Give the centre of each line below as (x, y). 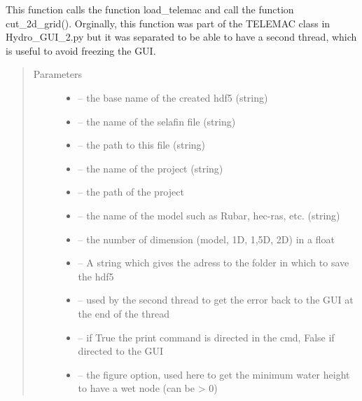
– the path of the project (131, 192)
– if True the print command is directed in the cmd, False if (206, 337)
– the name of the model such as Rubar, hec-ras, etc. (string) (209, 215)
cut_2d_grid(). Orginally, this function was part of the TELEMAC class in (168, 23)
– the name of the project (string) (151, 168)
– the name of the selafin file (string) (157, 121)
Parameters (57, 74)
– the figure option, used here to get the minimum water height (214, 374)
